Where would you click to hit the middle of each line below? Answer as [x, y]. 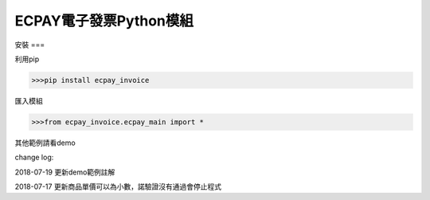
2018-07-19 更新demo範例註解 [65, 172]
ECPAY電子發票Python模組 [104, 21]
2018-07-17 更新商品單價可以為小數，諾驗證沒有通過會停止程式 [118, 186]
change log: [34, 157]
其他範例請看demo [45, 143]
